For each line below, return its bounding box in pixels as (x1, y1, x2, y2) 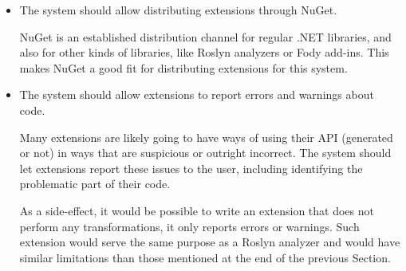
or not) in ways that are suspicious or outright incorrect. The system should (19, 144, 392, 161)
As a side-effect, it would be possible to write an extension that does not (19, 202, 374, 218)
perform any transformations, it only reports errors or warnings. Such (19, 218, 360, 234)
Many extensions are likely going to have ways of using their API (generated (19, 128, 393, 145)
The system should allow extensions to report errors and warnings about (19, 86, 374, 103)
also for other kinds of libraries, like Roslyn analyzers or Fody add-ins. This (19, 44, 389, 61)
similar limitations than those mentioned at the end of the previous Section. (19, 249, 391, 265)
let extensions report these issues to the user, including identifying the (19, 159, 363, 176)
